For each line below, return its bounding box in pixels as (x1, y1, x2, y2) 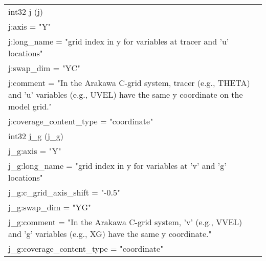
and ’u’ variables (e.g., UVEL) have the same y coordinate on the (8, 89, 243, 100)
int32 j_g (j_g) (8, 130, 64, 142)
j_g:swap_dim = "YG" (8, 201, 91, 213)
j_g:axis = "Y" (8, 145, 61, 157)
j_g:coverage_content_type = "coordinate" (8, 243, 164, 254)
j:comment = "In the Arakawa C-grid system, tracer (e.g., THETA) (8, 77, 250, 89)
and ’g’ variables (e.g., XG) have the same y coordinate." (8, 228, 212, 240)
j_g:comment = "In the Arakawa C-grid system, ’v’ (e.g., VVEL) (8, 216, 242, 228)
